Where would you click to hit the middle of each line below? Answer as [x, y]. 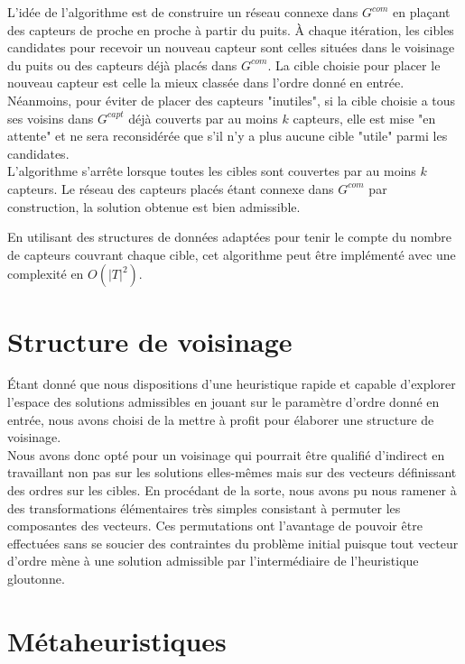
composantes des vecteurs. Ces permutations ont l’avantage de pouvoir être [215, 526]
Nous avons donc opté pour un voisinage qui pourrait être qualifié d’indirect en [226, 454]
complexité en [46, 274]
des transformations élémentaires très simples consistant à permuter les [204, 507]
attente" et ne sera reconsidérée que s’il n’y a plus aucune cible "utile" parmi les [228, 136]
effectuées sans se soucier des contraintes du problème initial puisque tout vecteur [233, 543]
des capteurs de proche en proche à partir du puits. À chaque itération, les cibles [231, 29]
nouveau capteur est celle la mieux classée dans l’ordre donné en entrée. [206, 83]
